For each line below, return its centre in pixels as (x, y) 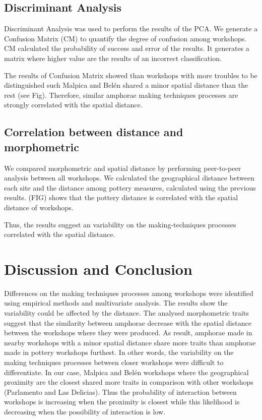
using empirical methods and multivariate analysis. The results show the (116, 303)
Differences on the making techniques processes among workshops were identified (129, 293)
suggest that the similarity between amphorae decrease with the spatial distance (128, 322)
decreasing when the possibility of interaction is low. (85, 411)
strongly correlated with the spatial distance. (73, 105)
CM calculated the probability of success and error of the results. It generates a (127, 48)
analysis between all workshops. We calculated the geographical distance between (129, 178)
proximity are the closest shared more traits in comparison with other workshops (129, 382)
